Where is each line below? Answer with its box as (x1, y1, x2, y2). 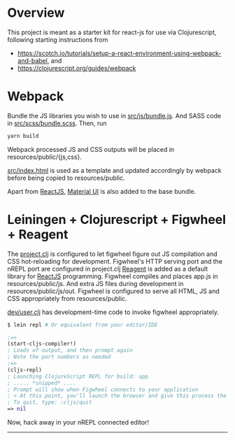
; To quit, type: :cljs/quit (7, 399, 92, 406)
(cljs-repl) (7, 366, 42, 374)
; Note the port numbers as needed (7, 353, 111, 361)
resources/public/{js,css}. (7, 152, 83, 161)
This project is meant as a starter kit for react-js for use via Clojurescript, (7, 28, 217, 36)
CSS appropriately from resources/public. (7, 294, 127, 302)
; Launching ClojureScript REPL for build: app (7, 373, 149, 380)
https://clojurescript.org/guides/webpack (17, 64, 136, 72)
